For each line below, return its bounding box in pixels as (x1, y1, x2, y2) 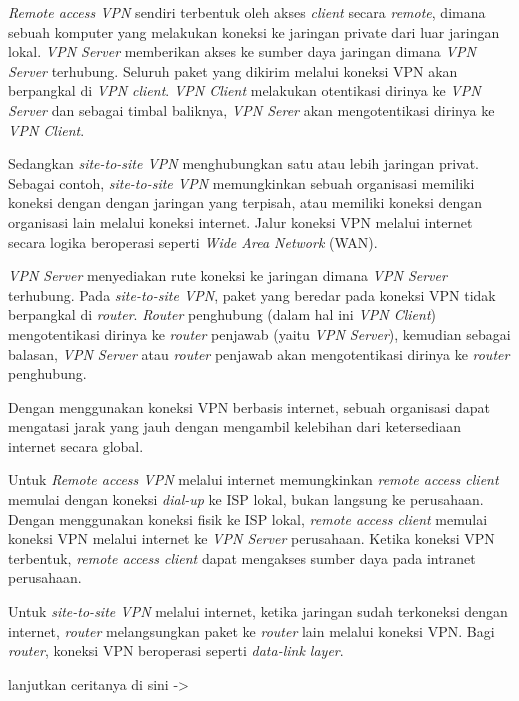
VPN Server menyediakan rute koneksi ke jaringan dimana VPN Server (8, 265, 447, 286)
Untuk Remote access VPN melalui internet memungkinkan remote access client (8, 469, 499, 490)
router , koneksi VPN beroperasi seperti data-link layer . (8, 640, 344, 661)
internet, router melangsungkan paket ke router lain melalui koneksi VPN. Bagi (8, 620, 495, 641)
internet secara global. (8, 435, 144, 456)
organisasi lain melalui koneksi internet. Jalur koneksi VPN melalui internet (8, 211, 473, 232)
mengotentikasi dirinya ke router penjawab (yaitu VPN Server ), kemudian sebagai (8, 323, 511, 344)
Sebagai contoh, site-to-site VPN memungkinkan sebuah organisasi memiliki (8, 172, 475, 193)
